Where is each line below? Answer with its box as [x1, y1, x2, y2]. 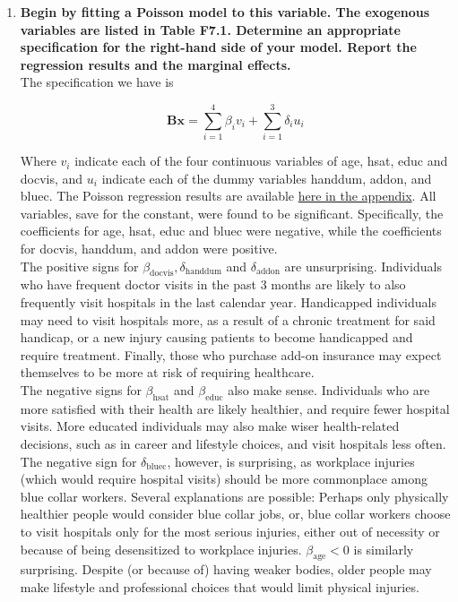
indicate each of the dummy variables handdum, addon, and [101, 168, 432, 187]
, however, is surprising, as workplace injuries [167, 451, 415, 470]
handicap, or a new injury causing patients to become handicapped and [20, 328, 413, 347]
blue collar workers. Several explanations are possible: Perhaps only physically [20, 486, 449, 505]
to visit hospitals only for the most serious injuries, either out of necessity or [20, 521, 440, 540]
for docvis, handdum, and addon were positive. [20, 239, 278, 258]
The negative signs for [20, 381, 142, 400]
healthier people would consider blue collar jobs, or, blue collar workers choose [20, 504, 451, 523]
